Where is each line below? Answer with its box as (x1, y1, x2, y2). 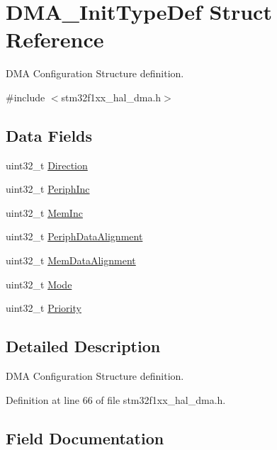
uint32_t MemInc (6, 205, 83, 220)
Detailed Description (6, 335, 161, 357)
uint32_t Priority (6, 300, 81, 315)
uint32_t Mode (6, 276, 72, 291)
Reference (6, 25, 104, 54)
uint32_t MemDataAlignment (6, 253, 136, 268)
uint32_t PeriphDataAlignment (6, 229, 143, 244)
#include (6, 89, 45, 104)
